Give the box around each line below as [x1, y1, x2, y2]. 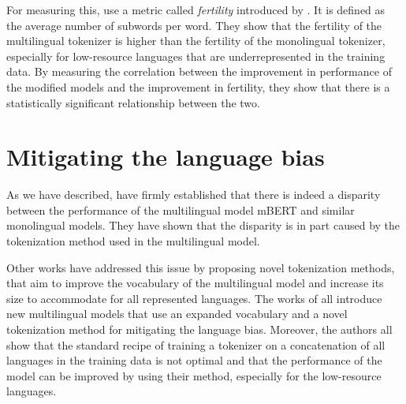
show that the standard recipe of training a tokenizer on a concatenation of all [6, 336, 386, 353]
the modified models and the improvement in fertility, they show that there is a [6, 78, 390, 95]
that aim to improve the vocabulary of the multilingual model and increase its [6, 275, 384, 291]
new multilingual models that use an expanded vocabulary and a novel [6, 305, 348, 322]
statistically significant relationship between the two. [6, 94, 260, 110]
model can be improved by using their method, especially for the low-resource [6, 367, 382, 383]
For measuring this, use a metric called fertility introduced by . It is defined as [6, 2, 386, 17]
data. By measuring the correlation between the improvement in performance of [6, 63, 392, 80]
